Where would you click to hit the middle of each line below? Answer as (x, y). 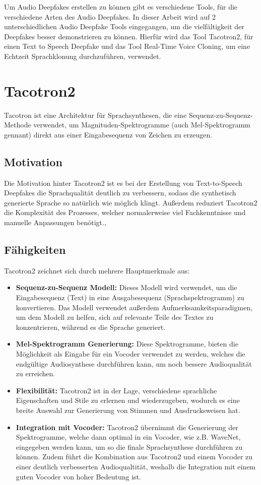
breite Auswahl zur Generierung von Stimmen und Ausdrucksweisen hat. (128, 410)
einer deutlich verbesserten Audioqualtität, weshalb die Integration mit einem (136, 466)
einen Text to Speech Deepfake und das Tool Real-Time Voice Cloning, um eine (127, 46)
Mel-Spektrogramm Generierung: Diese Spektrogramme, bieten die (127, 344)
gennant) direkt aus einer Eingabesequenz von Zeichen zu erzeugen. (108, 134)
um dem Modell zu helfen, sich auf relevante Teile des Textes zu (115, 317)
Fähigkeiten (35, 250)
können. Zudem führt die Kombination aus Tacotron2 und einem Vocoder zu (134, 457)
